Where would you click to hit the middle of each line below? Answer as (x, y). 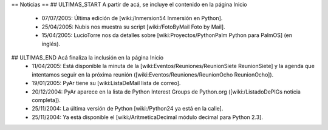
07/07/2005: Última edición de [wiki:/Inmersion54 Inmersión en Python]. (132, 18)
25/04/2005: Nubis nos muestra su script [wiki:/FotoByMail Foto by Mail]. (133, 27)
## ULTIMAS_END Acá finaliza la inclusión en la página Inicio (87, 57)
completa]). (46, 100)
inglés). (51, 44)
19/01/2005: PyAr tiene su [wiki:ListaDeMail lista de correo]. (106, 83)
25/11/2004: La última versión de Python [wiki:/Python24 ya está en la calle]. (128, 109)
